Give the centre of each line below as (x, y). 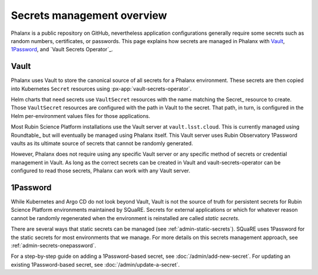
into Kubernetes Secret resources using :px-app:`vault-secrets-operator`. (101, 89)
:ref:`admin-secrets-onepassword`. (54, 245)
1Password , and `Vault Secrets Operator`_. (62, 50)
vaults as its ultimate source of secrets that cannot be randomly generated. (102, 143)
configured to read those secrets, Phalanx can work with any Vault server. (101, 171)
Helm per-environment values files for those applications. (80, 116)
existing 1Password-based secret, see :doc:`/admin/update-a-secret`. (95, 264)
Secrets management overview (89, 15)
